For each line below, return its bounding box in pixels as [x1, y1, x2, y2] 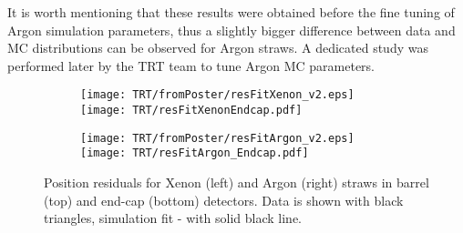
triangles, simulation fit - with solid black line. [44, 208, 303, 228]
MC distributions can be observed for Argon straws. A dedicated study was [7, 38, 428, 57]
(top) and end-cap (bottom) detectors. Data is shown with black [44, 190, 404, 209]
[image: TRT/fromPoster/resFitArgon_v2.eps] [80, 131, 355, 145]
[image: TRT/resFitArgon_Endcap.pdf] [80, 147, 309, 160]
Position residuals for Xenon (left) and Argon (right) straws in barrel [44, 173, 429, 191]
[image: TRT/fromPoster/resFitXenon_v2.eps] [80, 88, 355, 102]
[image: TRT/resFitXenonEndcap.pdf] [80, 104, 303, 117]
